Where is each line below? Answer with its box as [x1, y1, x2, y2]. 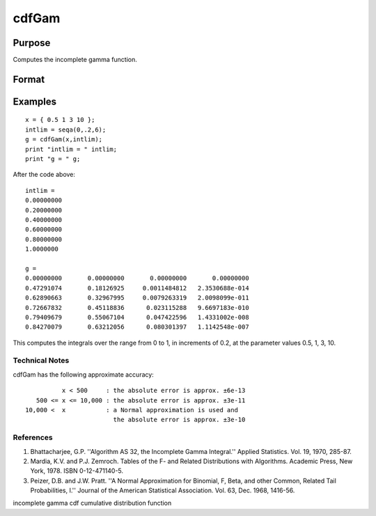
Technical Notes [13, 356, 70, 366]
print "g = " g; [25, 155, 81, 163]
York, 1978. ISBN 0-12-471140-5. [30, 467, 124, 475]
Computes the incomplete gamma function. [13, 56, 137, 64]
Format [13, 73, 45, 85]
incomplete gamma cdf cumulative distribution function [13, 499, 172, 508]
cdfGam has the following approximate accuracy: [13, 370, 155, 379]
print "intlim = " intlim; [25, 145, 118, 153]
